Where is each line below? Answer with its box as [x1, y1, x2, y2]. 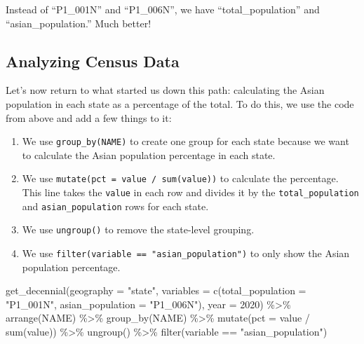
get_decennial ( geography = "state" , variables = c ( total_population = [6, 283, 306, 298]
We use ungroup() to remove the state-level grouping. [22, 222, 255, 237]
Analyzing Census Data [6, 50, 180, 71]
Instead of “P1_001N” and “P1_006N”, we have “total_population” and [6, 2, 320, 16]
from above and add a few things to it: [6, 110, 172, 125]
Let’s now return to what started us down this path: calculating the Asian [6, 83, 325, 97]
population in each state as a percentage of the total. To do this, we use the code [6, 96, 354, 111]
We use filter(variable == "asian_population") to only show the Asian [22, 246, 350, 261]
